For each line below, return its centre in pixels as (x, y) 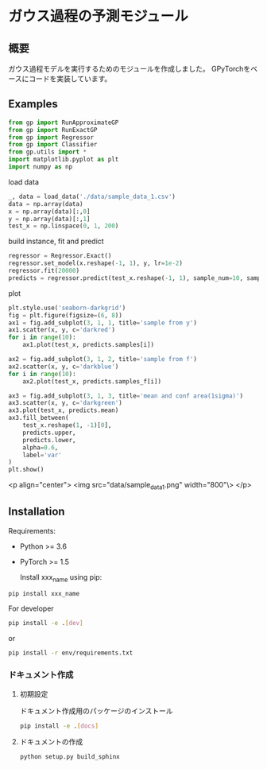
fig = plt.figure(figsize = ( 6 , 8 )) (66, 315)
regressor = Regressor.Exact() (60, 256)
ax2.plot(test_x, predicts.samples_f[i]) (92, 381)
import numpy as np (41, 167)
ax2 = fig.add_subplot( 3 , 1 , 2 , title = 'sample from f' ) (103, 359)
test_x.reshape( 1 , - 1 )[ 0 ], (67, 425)
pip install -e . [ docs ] (59, 726)
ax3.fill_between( (39, 418)
